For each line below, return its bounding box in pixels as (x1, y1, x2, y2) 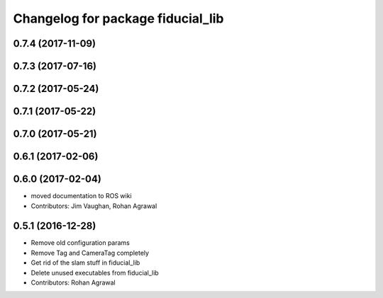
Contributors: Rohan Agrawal (30, 278, 116, 287)
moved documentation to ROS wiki (30, 192, 133, 200)
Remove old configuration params (30, 239, 131, 247)
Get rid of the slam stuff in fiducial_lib (30, 258, 140, 267)
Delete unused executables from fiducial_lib (30, 268, 159, 277)
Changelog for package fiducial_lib (13, 11, 224, 26)
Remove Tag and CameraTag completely (30, 248, 149, 257)
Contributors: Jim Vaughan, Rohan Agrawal (30, 202, 157, 210)
